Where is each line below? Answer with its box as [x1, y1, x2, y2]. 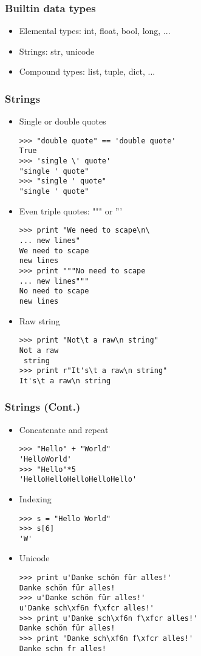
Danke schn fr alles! [19, 644, 106, 653]
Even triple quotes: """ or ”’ [19, 204, 123, 217]
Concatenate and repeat [19, 423, 109, 436]
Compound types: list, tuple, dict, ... [19, 65, 155, 78]
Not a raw [19, 346, 59, 355]
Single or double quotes [19, 115, 106, 128]
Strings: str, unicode [19, 44, 95, 57]
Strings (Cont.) [5, 399, 81, 414]
